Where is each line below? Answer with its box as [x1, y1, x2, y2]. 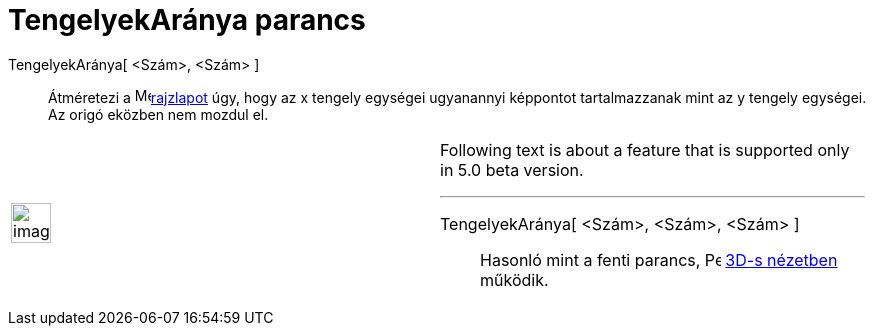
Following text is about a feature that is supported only [440, 139, 850, 160]
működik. [480, 269, 549, 290]
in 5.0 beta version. [440, 159, 584, 180]
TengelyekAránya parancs [8, 3, 366, 37]
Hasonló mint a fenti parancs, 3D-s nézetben [480, 249, 838, 270]
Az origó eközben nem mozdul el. [48, 105, 269, 123]
